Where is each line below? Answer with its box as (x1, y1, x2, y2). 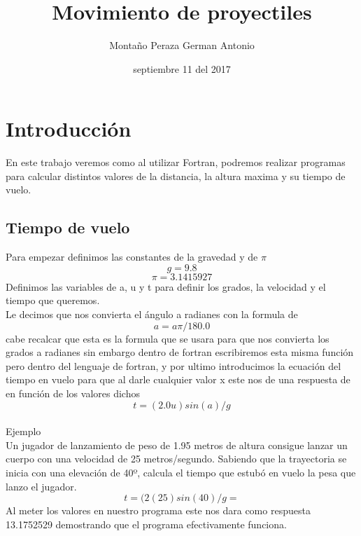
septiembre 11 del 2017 (133, 61, 231, 76)
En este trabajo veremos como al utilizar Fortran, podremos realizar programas (6, 155, 346, 170)
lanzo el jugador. (6, 479, 77, 493)
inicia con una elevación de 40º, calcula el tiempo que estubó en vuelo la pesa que (6, 465, 356, 479)
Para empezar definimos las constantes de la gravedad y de (6, 249, 258, 264)
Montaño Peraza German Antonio (109, 38, 255, 53)
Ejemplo (6, 424, 41, 439)
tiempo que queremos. (6, 293, 100, 308)
